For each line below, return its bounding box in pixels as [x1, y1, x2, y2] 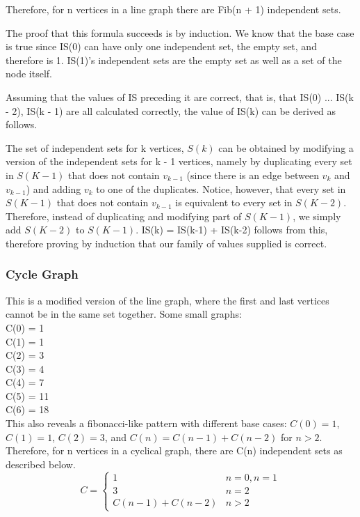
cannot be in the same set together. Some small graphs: [6, 307, 242, 321]
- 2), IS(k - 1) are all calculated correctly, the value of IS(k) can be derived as [6, 103, 336, 118]
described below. [6, 456, 76, 471]
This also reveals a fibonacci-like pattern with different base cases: [6, 416, 287, 431]
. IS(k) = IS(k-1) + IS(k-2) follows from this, [136, 222, 328, 237]
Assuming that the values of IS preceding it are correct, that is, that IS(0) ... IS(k [6, 89, 354, 104]
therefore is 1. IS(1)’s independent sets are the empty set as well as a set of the [6, 52, 342, 67]
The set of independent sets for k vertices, [6, 140, 184, 155]
